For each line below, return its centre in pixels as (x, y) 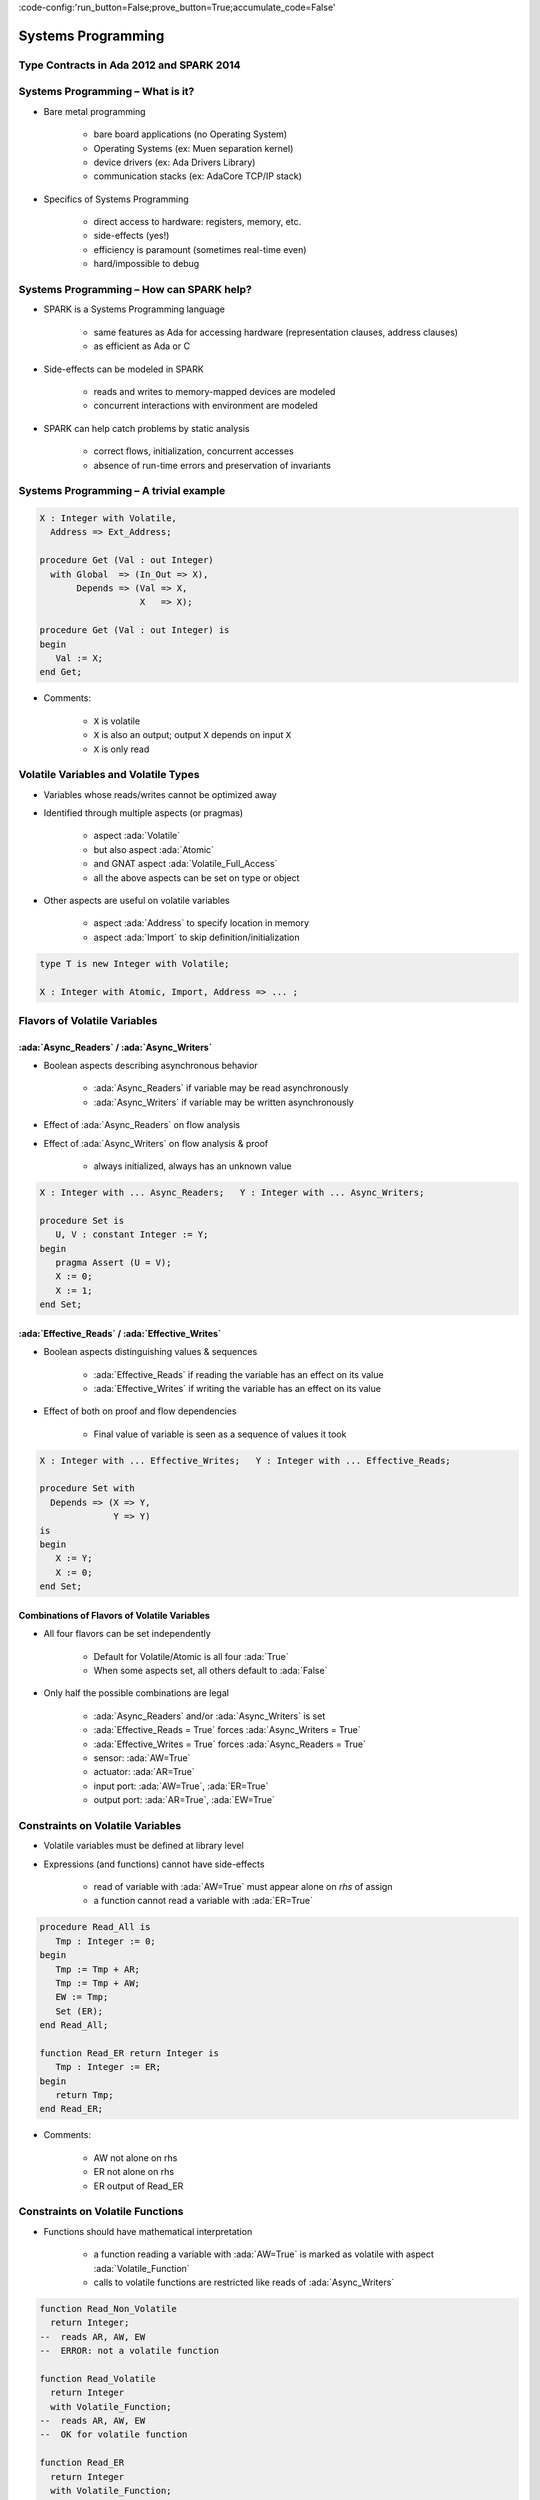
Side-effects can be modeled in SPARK (123, 369)
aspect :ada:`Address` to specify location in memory (201, 923)
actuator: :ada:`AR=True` (144, 1772)
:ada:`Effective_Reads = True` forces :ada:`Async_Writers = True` (227, 1730)
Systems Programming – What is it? (106, 92)
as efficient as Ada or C (141, 346)
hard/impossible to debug (146, 264)
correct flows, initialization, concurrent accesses (193, 451)
